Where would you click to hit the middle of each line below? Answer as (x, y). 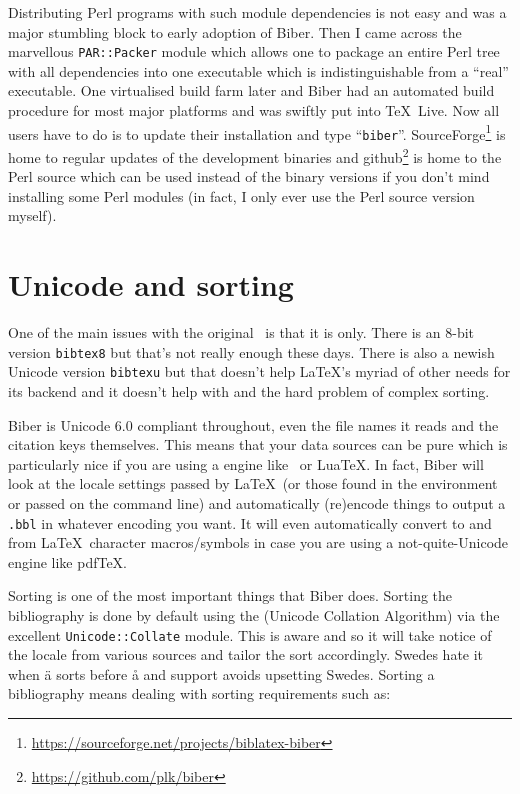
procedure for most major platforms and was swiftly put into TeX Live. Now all (254, 110)
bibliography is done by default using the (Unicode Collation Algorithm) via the (254, 615)
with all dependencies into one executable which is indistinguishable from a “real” (258, 70)
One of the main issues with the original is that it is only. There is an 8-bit (241, 332)
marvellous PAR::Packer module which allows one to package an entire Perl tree (254, 51)
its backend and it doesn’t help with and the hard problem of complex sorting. (249, 391)
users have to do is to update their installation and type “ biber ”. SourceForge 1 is (257, 132)
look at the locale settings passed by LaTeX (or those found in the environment (253, 483)
